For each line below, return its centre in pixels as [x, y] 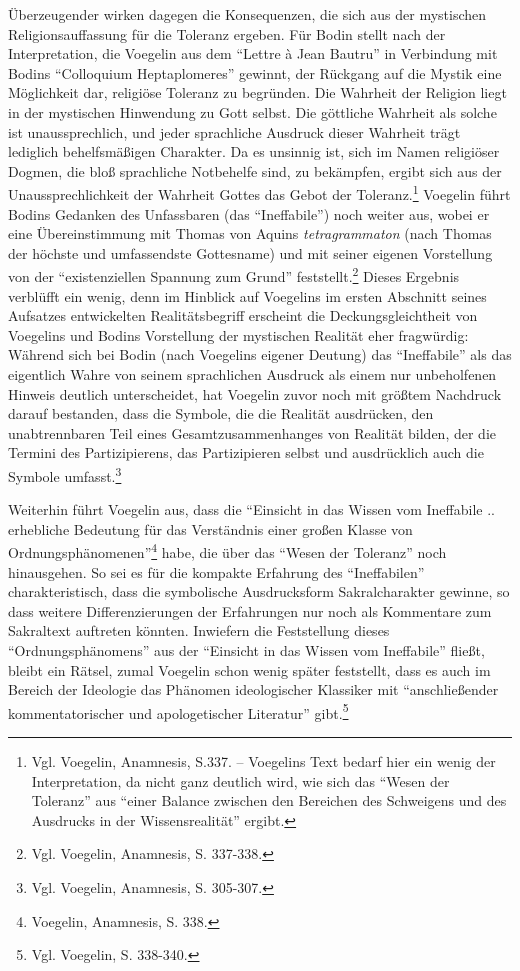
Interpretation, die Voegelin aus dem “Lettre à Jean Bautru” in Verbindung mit [253, 53]
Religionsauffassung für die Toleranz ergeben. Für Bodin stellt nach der [227, 33]
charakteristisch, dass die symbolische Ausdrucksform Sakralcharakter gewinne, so [259, 591]
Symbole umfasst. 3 [65, 474]
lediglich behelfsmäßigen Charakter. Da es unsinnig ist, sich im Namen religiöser [254, 151]
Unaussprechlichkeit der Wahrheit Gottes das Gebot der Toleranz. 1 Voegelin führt [259, 192]
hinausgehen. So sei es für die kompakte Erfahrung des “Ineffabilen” [216, 571]
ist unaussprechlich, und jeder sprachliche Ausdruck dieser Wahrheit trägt [234, 131]
